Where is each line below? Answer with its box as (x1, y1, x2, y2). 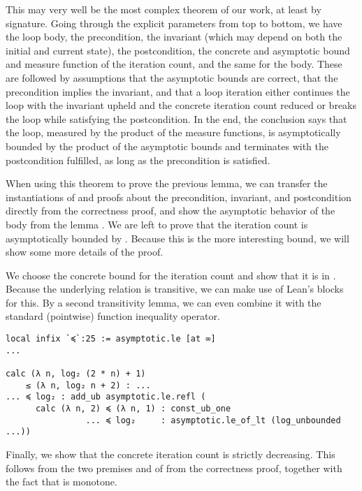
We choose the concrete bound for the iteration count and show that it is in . (6, 268, 336, 282)
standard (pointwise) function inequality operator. (6, 309, 220, 323)
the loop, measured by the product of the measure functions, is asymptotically (6, 125, 341, 140)
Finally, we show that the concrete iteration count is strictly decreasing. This (6, 446, 335, 461)
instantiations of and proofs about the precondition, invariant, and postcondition (6, 189, 352, 204)
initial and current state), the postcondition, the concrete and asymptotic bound (6, 43, 350, 57)
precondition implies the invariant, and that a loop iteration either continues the (6, 84, 350, 98)
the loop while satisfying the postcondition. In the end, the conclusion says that (6, 111, 347, 126)
